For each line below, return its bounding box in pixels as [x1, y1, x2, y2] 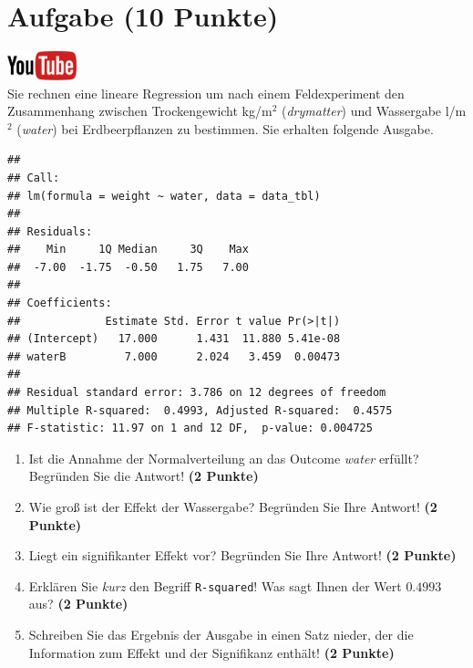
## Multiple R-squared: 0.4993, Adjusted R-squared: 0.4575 [7, 403, 393, 417]
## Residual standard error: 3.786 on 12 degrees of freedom [7, 386, 386, 400]
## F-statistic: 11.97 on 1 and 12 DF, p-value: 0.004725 [7, 422, 373, 435]
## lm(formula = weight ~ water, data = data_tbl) [7, 189, 321, 203]
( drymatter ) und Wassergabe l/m [282, 101, 467, 120]
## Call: [7, 171, 60, 184]
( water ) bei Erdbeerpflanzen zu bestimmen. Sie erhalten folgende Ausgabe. [16, 119, 434, 138]
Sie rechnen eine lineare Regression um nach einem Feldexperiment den [7, 83, 405, 102]
